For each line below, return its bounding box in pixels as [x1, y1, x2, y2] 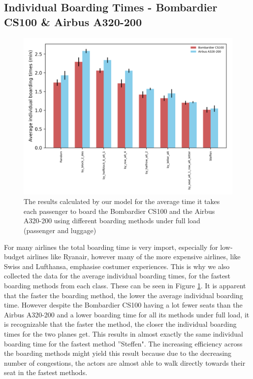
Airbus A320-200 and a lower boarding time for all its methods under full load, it [4, 309, 250, 319]
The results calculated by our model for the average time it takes [24, 196, 220, 207]
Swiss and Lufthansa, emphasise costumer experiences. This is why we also [4, 261, 230, 271]
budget [4, 251, 25, 262]
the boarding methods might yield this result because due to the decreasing [4, 348, 232, 358]
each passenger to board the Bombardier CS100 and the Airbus [24, 206, 215, 216]
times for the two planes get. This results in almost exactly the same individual [4, 328, 243, 339]
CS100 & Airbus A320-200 [4, 14, 142, 29]
